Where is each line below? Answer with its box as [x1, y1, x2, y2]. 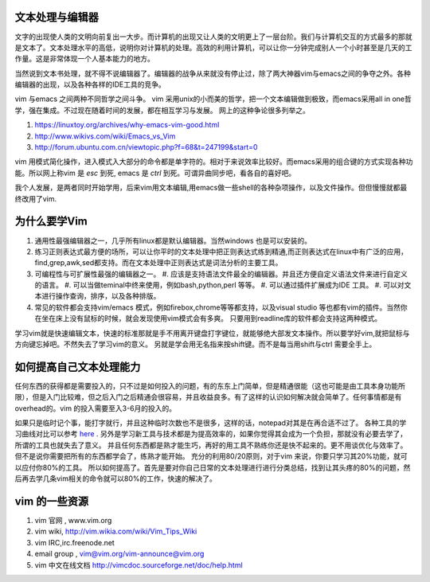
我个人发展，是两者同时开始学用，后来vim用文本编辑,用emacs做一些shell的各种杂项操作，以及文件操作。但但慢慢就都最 [14, 183, 408, 193]
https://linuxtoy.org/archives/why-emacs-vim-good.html [34, 120, 220, 130]
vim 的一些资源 [14, 494, 89, 508]
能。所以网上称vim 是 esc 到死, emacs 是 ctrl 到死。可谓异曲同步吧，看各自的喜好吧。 [14, 168, 296, 178]
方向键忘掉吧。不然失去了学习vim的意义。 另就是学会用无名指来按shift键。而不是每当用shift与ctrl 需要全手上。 [14, 339, 377, 350]
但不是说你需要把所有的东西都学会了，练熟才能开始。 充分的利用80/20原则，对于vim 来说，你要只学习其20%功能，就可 [14, 451, 408, 461]
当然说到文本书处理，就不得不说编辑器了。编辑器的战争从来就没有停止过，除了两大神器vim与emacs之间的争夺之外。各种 [14, 68, 412, 78]
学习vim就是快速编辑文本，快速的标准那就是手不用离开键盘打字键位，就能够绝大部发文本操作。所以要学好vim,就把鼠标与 [14, 328, 410, 338]
